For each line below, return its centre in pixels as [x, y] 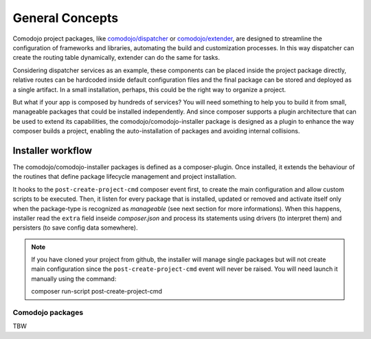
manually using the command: [74, 278]
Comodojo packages [48, 313]
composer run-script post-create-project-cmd [97, 292]
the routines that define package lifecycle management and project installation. [125, 177]
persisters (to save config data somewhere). [75, 228]
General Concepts [66, 18]
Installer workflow [53, 150]
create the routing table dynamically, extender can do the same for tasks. [116, 58]
